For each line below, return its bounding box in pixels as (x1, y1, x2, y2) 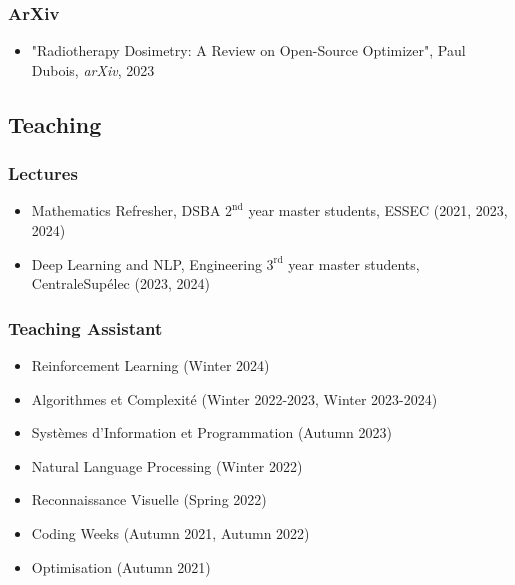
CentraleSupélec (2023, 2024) (31, 273, 210, 294)
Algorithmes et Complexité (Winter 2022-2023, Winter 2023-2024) (31, 388, 438, 409)
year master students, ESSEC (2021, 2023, (248, 200, 508, 221)
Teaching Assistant (8, 315, 163, 340)
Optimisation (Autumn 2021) (31, 556, 211, 577)
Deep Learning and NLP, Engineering (31, 253, 262, 274)
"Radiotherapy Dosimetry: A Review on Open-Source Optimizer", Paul (31, 40, 466, 61)
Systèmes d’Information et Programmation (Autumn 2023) (31, 422, 393, 443)
